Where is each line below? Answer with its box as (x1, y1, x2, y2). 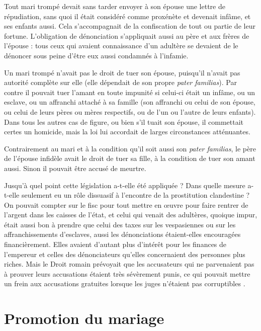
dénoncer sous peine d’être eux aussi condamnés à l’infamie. (4, 50, 189, 60)
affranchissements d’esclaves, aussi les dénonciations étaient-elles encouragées (4, 229, 241, 239)
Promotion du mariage (4, 308, 164, 328)
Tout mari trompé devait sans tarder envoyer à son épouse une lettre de (4, 1, 225, 11)
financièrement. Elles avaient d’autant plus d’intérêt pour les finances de (4, 239, 227, 250)
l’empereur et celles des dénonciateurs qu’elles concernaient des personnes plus (4, 249, 245, 259)
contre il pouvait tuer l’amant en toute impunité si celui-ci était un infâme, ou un (4, 87, 255, 97)
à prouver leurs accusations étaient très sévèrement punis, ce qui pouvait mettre (4, 268, 250, 279)
